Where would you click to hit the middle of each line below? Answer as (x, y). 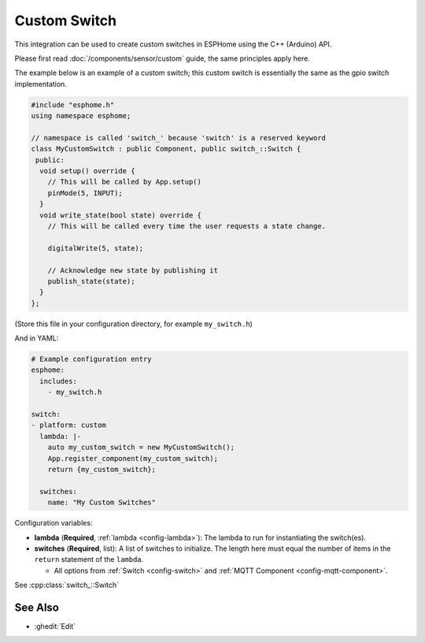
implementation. (41, 84)
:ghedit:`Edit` (55, 626)
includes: (59, 381)
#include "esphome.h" (73, 105)
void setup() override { (87, 171)
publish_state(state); (91, 281)
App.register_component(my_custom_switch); (133, 458)
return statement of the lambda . (89, 559)
